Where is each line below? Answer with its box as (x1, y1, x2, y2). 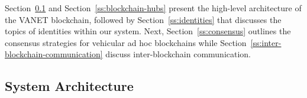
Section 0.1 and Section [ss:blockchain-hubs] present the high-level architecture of (5, 2, 302, 14)
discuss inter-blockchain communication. (105, 48, 251, 60)
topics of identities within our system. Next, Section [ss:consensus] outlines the (5, 25, 291, 37)
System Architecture (5, 77, 134, 95)
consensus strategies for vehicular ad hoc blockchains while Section (5, 36, 247, 48)
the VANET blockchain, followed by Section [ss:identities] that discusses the (5, 13, 282, 25)
